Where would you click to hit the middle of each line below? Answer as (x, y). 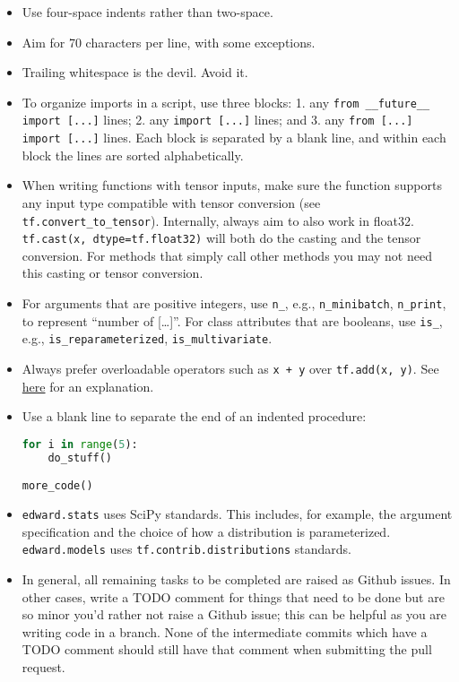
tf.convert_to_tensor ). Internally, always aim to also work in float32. (218, 220)
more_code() (57, 486)
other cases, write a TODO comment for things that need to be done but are (233, 596)
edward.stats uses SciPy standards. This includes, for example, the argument (237, 514)
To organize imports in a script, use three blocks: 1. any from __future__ (226, 102)
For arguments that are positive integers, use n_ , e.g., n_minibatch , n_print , (234, 303)
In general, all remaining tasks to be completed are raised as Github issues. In (236, 579)
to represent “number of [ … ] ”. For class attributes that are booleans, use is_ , (232, 320)
